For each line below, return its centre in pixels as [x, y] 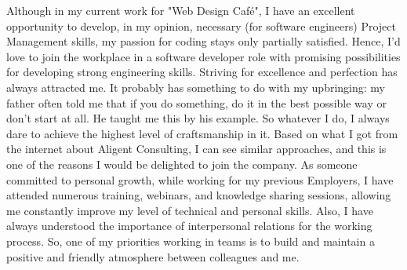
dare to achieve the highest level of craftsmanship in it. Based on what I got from [202, 133]
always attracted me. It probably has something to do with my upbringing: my [196, 87]
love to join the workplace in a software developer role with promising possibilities [203, 56]
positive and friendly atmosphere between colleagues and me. [153, 256]
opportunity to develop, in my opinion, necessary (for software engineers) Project [201, 26]
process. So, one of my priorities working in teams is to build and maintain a [191, 241]
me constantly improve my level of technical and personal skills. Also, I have [190, 210]
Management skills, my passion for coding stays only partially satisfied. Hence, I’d [203, 41]
